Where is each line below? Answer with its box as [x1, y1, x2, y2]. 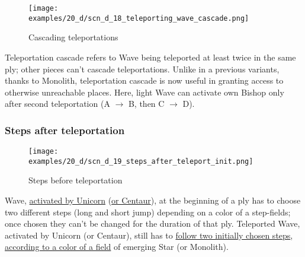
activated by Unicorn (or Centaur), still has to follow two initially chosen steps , [5, 229, 293, 241]
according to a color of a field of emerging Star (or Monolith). [5, 240, 229, 253]
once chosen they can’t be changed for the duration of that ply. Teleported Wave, [5, 217, 300, 230]
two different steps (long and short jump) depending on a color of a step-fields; [5, 205, 291, 218]
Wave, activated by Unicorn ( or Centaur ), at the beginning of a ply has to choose [5, 194, 301, 206]
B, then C [128, 97, 165, 110]
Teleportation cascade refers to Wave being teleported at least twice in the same [5, 50, 296, 63]
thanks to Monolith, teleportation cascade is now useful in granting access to [5, 74, 284, 87]
